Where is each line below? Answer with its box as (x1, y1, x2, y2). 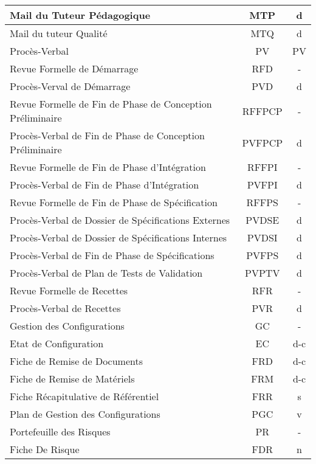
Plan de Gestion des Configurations (10, 407, 160, 421)
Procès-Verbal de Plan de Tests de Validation (10, 266, 203, 280)
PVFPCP (242, 135, 283, 150)
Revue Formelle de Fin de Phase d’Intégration (10, 160, 206, 174)
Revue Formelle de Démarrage (10, 61, 139, 75)
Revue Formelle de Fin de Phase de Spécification (10, 195, 218, 209)
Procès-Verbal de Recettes (10, 301, 121, 315)
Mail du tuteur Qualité (10, 26, 108, 40)
